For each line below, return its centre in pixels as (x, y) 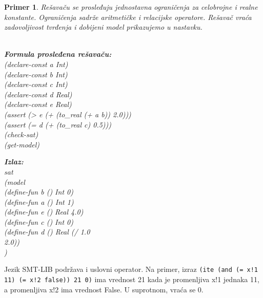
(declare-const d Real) (38, 94)
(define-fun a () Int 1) (39, 201)
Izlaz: (14, 162)
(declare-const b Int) (36, 74)
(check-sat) (21, 134)
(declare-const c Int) (36, 84)
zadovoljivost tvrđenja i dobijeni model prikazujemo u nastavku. (103, 27)
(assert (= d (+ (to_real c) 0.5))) (58, 124)
